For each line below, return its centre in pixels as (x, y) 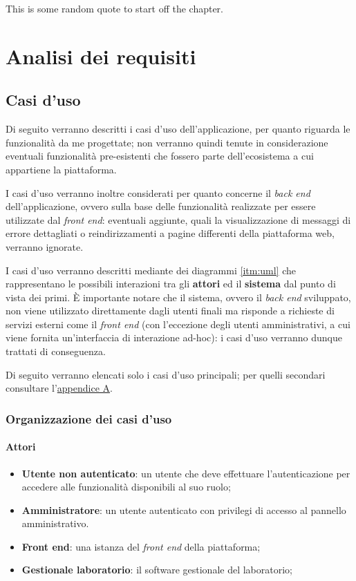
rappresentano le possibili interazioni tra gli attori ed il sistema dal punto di (171, 284)
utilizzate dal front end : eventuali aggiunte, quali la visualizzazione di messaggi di (178, 219)
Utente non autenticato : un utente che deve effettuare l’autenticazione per (186, 473)
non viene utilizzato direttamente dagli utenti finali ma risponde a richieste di (170, 311)
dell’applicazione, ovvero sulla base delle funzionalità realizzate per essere (161, 206)
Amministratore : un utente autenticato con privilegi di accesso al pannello (184, 509)
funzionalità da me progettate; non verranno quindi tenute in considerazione (167, 142)
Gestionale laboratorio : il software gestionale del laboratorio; (157, 570)
